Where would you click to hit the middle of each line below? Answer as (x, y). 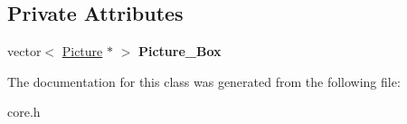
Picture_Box (180, 51)
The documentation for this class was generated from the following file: (204, 81)
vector (24, 51)
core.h (24, 112)
